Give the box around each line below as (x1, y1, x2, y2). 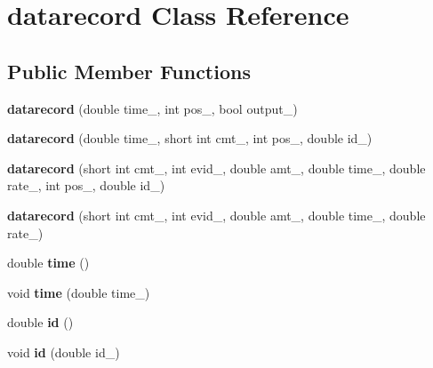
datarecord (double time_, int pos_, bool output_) (7, 99, 298, 117)
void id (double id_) (7, 342, 120, 361)
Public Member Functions (7, 57, 251, 84)
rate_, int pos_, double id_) (7, 176, 165, 195)
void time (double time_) (7, 283, 150, 301)
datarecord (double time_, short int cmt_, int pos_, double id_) (7, 129, 373, 148)
